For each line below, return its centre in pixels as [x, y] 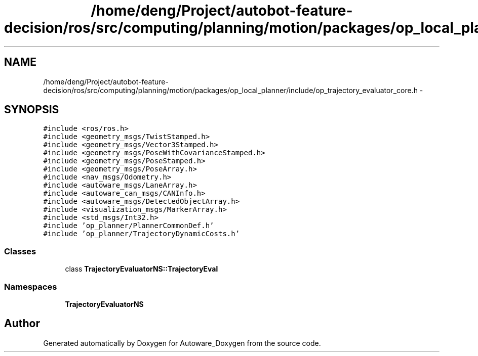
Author [22, 324]
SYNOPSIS [32, 110]
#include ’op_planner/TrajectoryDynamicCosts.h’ [142, 234]
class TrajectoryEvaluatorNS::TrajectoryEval [142, 269]
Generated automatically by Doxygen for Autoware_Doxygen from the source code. [182, 343]
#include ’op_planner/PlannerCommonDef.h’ [129, 226]
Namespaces [31, 286]
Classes [20, 251]
